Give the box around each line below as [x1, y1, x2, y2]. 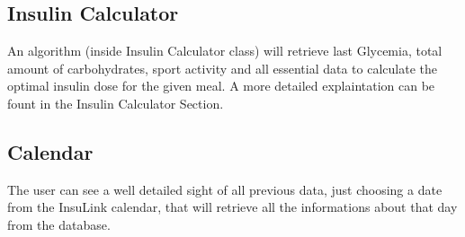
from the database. [7, 215, 111, 233]
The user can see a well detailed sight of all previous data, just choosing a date [7, 180, 443, 198]
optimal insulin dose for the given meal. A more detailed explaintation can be [7, 76, 435, 95]
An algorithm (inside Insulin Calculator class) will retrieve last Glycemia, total [7, 41, 443, 60]
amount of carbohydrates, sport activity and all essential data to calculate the [7, 58, 437, 77]
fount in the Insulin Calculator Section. [7, 93, 224, 112]
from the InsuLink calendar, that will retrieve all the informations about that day [7, 197, 458, 216]
